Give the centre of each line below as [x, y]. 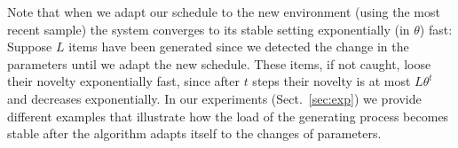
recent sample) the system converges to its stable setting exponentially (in [209, 29]
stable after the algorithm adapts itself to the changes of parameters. [194, 133]
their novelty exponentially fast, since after [123, 81]
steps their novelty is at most [332, 81]
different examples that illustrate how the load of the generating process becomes [228, 116]
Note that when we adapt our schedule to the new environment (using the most [224, 12]
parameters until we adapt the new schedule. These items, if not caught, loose [219, 63]
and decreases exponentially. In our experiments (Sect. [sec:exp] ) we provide [214, 98]
